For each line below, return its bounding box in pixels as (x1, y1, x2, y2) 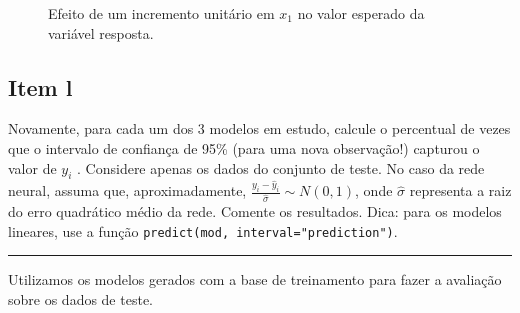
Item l (8, 71, 73, 102)
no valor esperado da (297, 3, 425, 23)
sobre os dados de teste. (8, 288, 153, 309)
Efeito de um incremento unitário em (48, 3, 275, 23)
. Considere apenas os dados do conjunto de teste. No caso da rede (77, 157, 485, 178)
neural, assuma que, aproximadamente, (8, 180, 247, 201)
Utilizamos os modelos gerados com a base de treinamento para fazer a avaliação (8, 269, 502, 290)
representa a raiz (409, 180, 512, 201)
